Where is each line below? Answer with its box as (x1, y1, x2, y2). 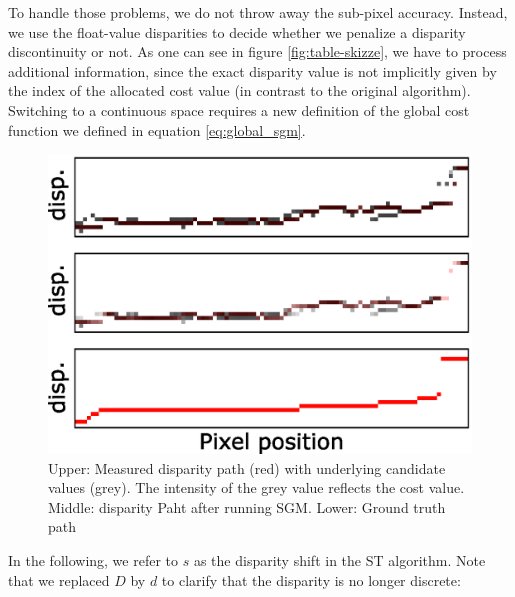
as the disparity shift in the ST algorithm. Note (193, 549, 486, 570)
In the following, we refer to (8, 549, 179, 570)
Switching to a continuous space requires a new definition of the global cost (8, 99, 470, 120)
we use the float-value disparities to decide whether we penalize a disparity (8, 21, 466, 42)
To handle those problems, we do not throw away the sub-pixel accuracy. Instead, (8, 2, 508, 22)
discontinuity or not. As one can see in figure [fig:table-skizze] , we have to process (8, 41, 507, 62)
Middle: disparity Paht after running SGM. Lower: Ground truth (48, 496, 446, 517)
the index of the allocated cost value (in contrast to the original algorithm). (8, 80, 471, 101)
